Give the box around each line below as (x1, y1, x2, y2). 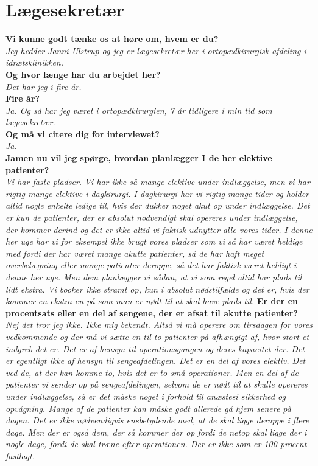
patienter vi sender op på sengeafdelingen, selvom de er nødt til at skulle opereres (5, 378, 308, 391)
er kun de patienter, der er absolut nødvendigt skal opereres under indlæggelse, (5, 211, 298, 224)
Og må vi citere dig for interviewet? (5, 127, 160, 140)
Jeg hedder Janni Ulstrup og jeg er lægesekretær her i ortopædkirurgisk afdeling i (5, 44, 306, 57)
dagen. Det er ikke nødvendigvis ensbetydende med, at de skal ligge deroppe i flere (5, 414, 309, 426)
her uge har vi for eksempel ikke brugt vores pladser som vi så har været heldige (5, 235, 303, 248)
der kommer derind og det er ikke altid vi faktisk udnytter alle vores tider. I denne (5, 223, 313, 235)
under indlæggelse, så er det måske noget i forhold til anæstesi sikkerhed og (5, 389, 286, 402)
